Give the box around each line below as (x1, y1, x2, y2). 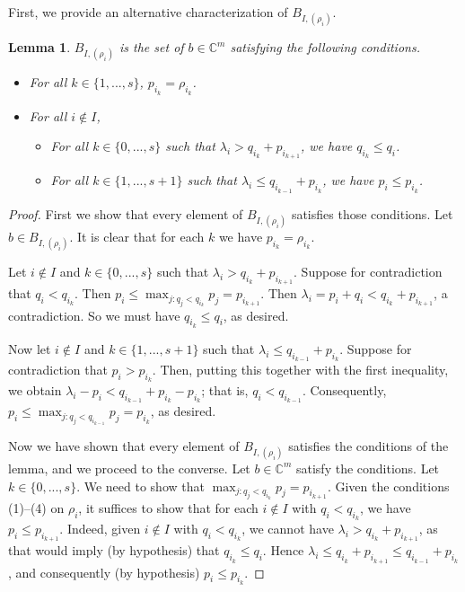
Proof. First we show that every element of (8, 204, 243, 223)
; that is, (201, 381, 249, 400)
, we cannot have (241, 519, 334, 538)
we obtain (8, 381, 62, 400)
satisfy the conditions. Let (295, 458, 440, 477)
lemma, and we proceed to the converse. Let (8, 458, 250, 477)
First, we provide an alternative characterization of (8, 3, 288, 21)
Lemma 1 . (8, 38, 71, 57)
